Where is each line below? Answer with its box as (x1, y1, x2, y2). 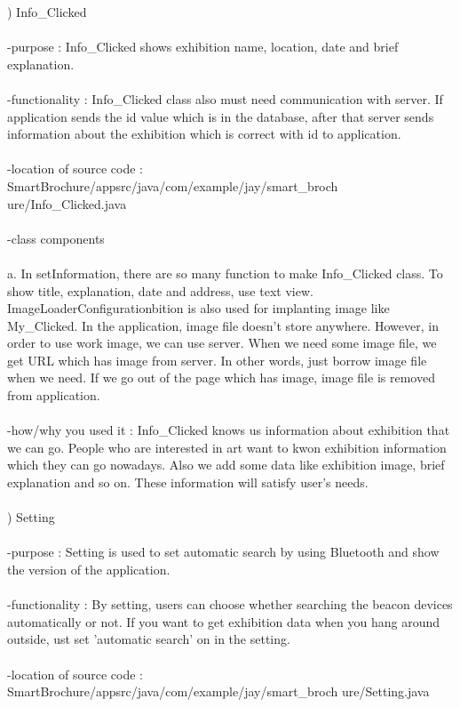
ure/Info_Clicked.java (7, 194, 127, 213)
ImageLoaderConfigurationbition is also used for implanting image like (7, 299, 390, 317)
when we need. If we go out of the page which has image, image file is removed (7, 368, 435, 387)
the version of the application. (7, 560, 171, 578)
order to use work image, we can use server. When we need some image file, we (7, 333, 437, 352)
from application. (7, 386, 100, 405)
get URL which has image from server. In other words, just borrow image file (7, 350, 427, 369)
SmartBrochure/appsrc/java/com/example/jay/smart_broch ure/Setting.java (7, 682, 430, 701)
